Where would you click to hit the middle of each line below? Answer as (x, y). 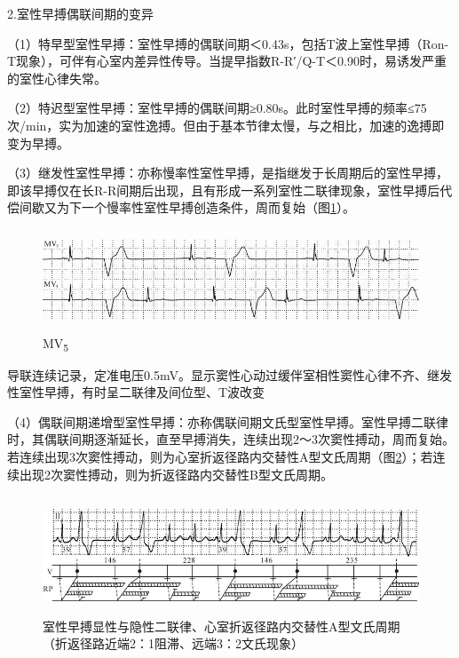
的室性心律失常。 (57, 78)
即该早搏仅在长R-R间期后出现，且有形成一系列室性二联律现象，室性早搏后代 (230, 190)
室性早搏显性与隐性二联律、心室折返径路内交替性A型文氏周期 (222, 626)
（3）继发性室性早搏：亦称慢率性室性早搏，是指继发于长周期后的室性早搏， (228, 173)
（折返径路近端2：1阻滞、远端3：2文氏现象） (173, 643)
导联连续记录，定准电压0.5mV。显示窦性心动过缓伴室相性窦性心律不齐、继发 (229, 374)
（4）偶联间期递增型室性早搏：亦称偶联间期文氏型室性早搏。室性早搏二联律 (228, 421)
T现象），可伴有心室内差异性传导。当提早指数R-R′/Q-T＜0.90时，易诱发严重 (227, 61)
